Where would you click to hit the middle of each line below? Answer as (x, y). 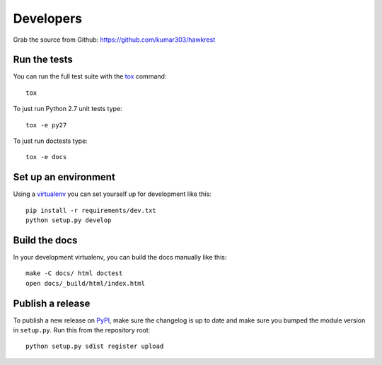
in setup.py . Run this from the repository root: (82, 330)
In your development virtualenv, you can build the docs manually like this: (120, 257)
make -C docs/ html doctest (74, 273)
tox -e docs (46, 157)
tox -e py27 (46, 125)
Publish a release (52, 303)
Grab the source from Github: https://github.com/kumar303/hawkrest (114, 40)
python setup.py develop (69, 220)
